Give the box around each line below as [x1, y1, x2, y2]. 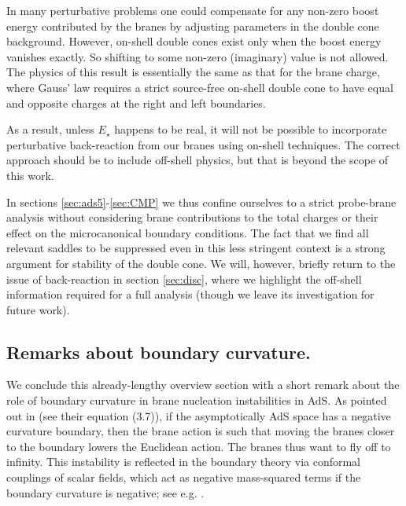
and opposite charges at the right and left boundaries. [6, 94, 266, 111]
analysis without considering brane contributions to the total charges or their [6, 209, 378, 225]
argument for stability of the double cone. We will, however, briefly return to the [6, 255, 396, 271]
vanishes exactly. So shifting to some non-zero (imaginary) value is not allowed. [6, 48, 389, 64]
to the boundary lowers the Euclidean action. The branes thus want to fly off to [6, 438, 391, 454]
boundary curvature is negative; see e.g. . [6, 484, 205, 500]
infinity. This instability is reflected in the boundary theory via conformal [6, 453, 361, 470]
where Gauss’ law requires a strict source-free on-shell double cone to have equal [6, 79, 393, 95]
